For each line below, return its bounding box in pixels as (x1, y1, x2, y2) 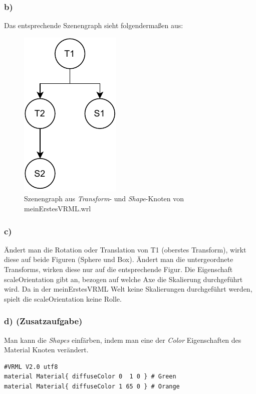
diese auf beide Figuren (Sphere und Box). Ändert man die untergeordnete (4, 254, 233, 265)
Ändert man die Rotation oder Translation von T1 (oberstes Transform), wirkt (4, 244, 246, 254)
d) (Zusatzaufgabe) (4, 315, 83, 327)
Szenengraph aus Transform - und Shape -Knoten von (24, 193, 184, 204)
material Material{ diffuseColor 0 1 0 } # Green (4, 373, 176, 380)
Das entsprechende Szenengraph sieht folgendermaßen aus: (4, 20, 183, 31)
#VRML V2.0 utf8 (4, 363, 58, 370)
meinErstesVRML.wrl (24, 203, 91, 213)
